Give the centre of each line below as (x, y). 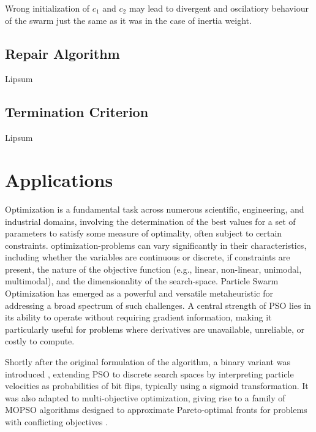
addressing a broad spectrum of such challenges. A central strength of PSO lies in (158, 305)
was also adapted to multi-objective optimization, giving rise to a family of (145, 397)
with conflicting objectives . (57, 422)
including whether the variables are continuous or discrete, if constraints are (148, 257)
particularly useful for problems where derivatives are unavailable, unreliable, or (155, 329)
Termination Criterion (77, 112)
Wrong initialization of (47, 8)
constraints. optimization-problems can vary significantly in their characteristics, (156, 245)
